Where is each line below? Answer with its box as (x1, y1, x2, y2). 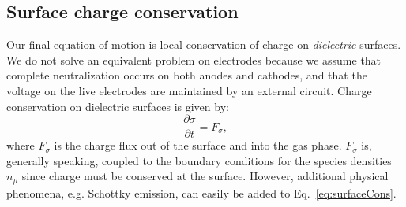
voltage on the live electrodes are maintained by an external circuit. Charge (6, 82, 372, 98)
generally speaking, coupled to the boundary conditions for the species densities (6, 152, 392, 168)
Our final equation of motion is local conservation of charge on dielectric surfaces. (6, 36, 401, 53)
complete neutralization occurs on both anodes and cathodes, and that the (6, 67, 367, 83)
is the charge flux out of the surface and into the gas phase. (54, 137, 342, 153)
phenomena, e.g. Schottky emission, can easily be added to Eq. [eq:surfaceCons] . (6, 184, 397, 201)
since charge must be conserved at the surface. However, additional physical (21, 168, 389, 184)
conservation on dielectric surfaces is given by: (6, 98, 229, 114)
